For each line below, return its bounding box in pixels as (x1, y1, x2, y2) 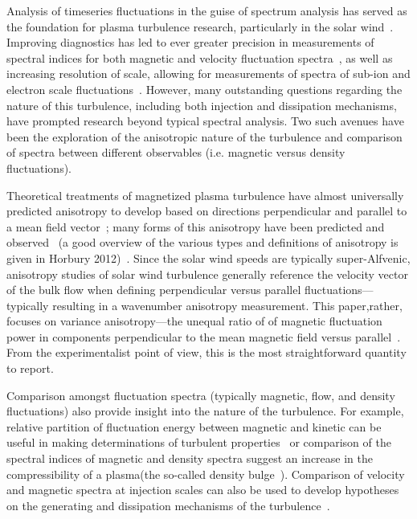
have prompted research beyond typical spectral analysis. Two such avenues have (6, 112, 404, 129)
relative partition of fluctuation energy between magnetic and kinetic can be (6, 418, 382, 435)
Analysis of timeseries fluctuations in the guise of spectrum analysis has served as (6, 2, 407, 18)
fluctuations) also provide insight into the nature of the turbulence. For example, (6, 403, 404, 419)
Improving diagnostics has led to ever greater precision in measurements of (6, 34, 374, 51)
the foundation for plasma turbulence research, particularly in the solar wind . (6, 18, 394, 35)
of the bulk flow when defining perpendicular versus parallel (6, 281, 301, 298)
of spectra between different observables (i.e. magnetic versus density (6, 144, 345, 161)
